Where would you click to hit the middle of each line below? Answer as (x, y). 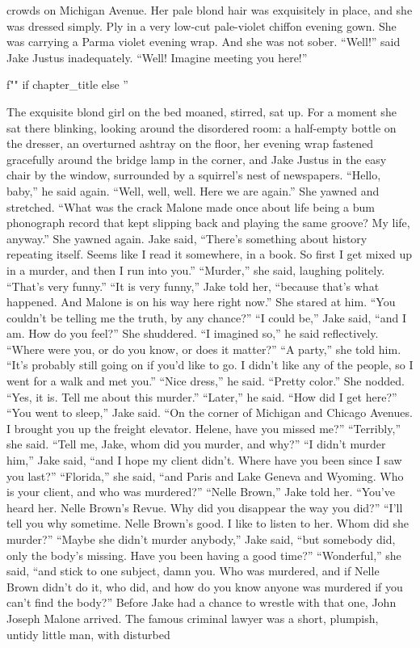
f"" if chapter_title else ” (67, 84)
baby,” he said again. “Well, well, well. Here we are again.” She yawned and (193, 190)
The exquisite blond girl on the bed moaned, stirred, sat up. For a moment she (202, 111)
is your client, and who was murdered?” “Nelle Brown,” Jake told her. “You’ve (201, 492)
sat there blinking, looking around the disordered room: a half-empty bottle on (202, 127)
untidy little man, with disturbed (88, 634)
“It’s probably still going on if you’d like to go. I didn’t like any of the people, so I (210, 365)
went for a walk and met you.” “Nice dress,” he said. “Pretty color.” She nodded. (206, 381)
